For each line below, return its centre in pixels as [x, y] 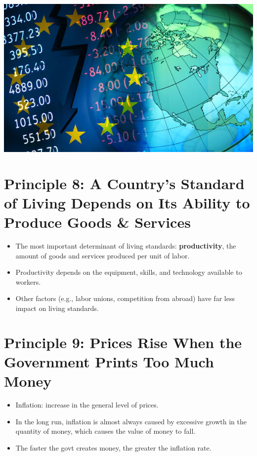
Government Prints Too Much [109, 361]
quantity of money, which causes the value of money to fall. [106, 431]
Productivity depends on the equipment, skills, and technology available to [129, 272]
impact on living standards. [57, 308]
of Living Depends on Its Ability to [127, 202]
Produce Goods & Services [97, 222]
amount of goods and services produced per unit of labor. [103, 255]
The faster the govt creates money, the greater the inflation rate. [113, 447]
